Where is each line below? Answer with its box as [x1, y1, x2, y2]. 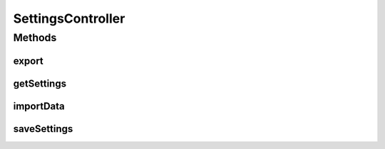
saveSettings [13, 123, 73, 135]
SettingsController [13, 11, 125, 26]
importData [13, 100, 66, 112]
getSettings [13, 77, 67, 89]
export [13, 55, 44, 67]
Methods [13, 31, 57, 44]
